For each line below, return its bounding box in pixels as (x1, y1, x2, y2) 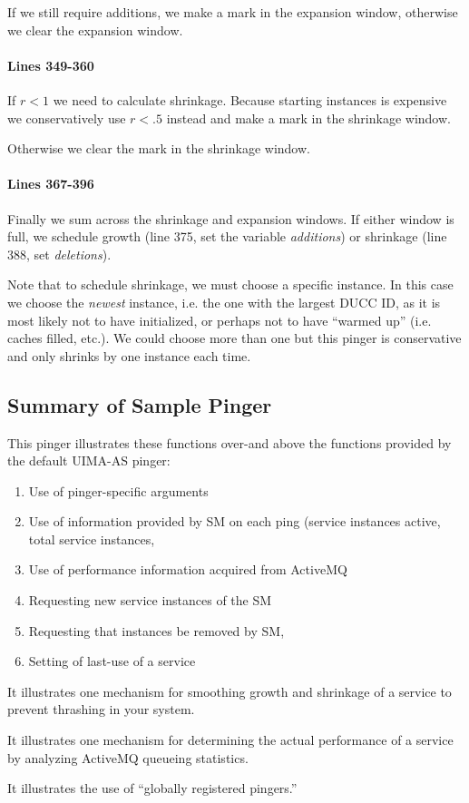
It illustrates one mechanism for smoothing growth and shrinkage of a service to (7, 681, 452, 700)
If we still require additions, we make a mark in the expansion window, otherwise (7, 3, 458, 21)
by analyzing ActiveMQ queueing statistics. (7, 748, 249, 767)
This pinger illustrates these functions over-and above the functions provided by (7, 433, 452, 452)
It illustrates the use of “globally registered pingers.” (7, 779, 298, 798)
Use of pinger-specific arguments (28, 481, 209, 500)
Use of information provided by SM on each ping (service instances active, (28, 512, 441, 531)
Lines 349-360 (7, 55, 94, 74)
